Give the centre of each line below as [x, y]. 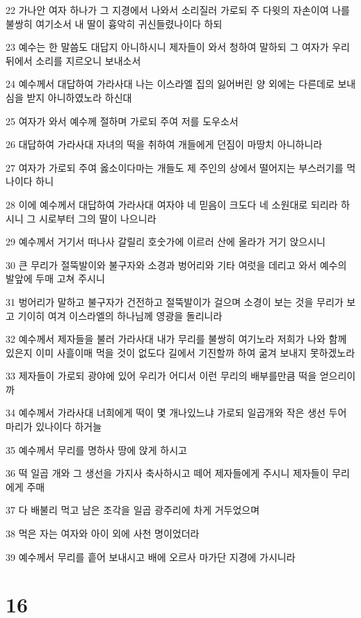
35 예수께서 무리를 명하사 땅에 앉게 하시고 [96, 449]
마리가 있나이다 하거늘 [54, 426]
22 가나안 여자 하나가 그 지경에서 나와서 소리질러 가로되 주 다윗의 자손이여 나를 [178, 10]
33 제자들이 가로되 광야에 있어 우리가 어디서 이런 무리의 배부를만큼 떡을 [161, 376]
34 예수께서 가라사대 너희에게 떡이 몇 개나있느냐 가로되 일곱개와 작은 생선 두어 [176, 413]
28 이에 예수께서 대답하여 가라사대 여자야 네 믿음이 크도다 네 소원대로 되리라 [172, 204]
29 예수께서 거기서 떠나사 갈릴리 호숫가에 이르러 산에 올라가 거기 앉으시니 [166, 242]
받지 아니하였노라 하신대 [79, 97]
